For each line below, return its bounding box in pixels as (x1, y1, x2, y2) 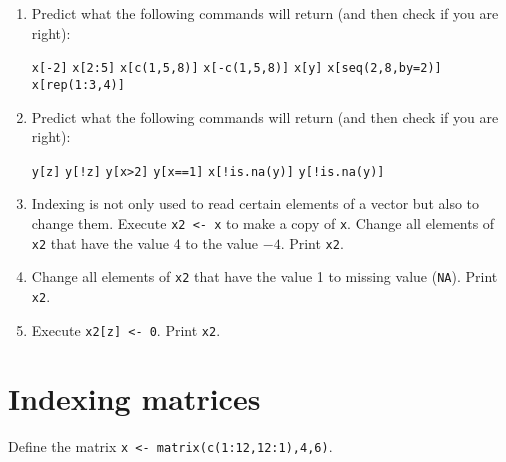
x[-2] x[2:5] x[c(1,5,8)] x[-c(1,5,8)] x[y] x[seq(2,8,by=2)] (31, 61, 442, 76)
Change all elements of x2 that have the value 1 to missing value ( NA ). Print (31, 266, 498, 287)
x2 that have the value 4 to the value (31, 232, 259, 253)
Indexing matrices (8, 378, 261, 419)
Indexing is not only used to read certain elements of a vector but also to (31, 193, 480, 214)
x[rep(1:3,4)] (31, 77, 125, 92)
